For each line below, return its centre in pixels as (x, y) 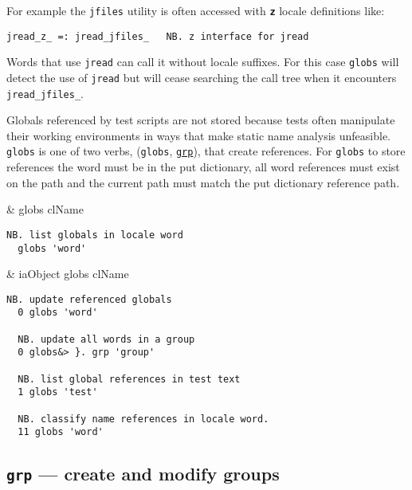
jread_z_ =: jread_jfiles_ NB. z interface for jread (158, 36)
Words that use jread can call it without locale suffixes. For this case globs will (203, 62)
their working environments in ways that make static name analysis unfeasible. (199, 135)
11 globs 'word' (61, 432)
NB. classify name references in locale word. (143, 419)
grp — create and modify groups (143, 474)
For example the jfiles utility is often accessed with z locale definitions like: (196, 10)
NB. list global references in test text (129, 379)
